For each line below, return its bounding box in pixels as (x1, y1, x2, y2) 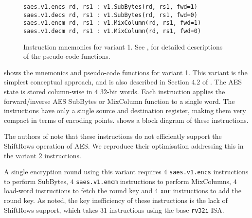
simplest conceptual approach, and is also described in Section (4, 77, 189, 87)
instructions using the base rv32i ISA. (109, 204, 224, 215)
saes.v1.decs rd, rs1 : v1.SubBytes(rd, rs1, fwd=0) (23, 11, 198, 18)
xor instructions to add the (160, 185, 241, 196)
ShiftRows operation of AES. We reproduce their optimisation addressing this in (4, 140, 244, 151)
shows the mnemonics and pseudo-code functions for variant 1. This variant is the (4, 67, 248, 77)
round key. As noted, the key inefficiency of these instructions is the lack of (4, 195, 228, 205)
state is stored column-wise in (4, 86, 92, 96)
